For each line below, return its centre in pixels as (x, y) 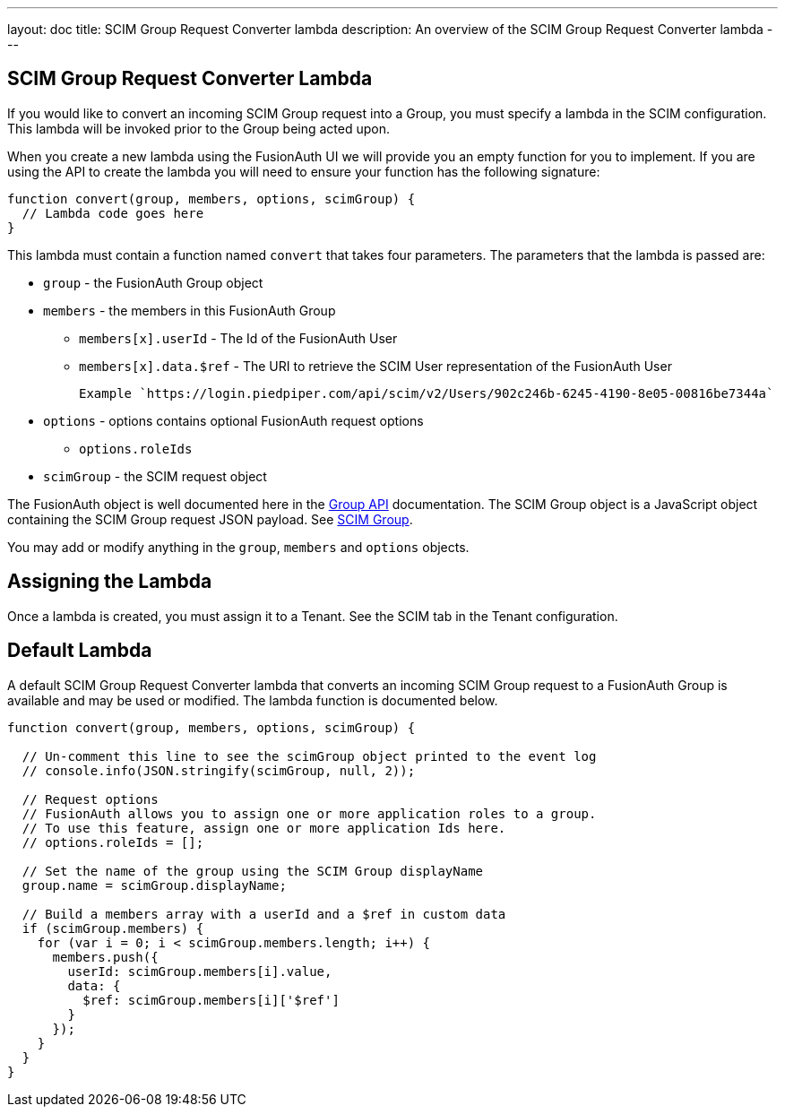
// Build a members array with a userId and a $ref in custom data (264, 914)
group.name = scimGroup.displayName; (154, 885)
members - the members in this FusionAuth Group (190, 310)
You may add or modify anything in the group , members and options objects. (238, 547)
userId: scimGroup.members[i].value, (200, 971)
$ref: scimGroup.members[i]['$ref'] (211, 1000)
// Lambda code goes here (113, 213)
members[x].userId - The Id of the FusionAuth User (238, 338)
